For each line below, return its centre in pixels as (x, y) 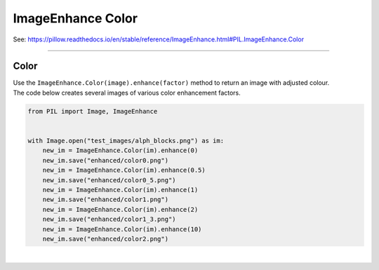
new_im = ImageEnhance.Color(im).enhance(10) (122, 229)
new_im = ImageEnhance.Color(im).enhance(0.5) (124, 170)
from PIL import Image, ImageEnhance (93, 111)
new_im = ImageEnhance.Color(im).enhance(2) (120, 209)
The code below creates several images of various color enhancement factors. (127, 93)
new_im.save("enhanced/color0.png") (105, 160)
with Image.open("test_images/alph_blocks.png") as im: (126, 141)
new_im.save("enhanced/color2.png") (105, 239)
